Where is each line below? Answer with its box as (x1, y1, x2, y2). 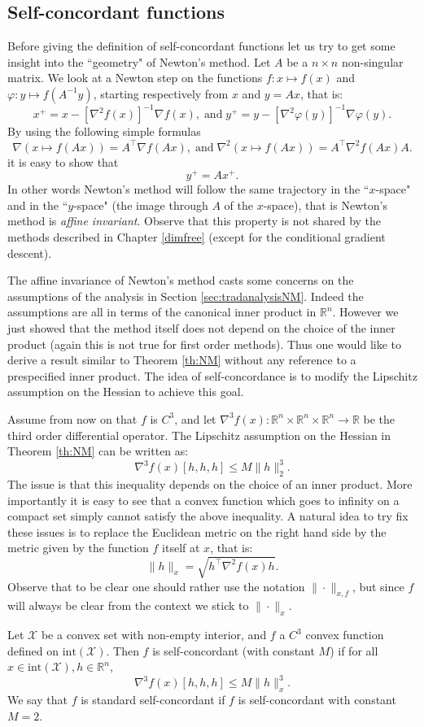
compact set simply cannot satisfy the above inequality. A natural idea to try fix (7, 507, 409, 525)
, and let (174, 410, 216, 427)
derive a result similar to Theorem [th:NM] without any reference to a (7, 351, 356, 368)
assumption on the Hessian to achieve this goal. (7, 383, 244, 400)
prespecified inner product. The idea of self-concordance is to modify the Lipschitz (7, 367, 417, 384)
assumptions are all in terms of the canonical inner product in (7, 303, 317, 320)
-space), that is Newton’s (263, 196, 387, 213)
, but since (352, 577, 404, 594)
